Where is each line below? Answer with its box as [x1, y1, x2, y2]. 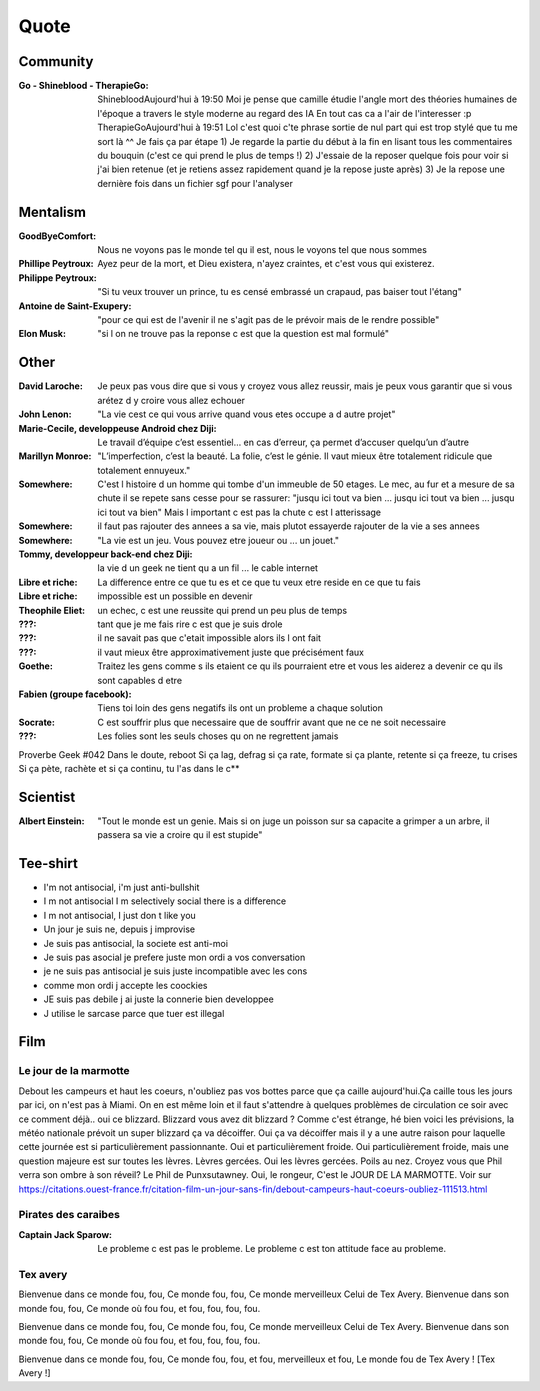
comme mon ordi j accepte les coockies [43, 979, 208, 991]
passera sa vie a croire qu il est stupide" [97, 829, 263, 841]
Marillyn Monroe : [18, 450, 92, 462]
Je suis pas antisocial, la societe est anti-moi [43, 937, 229, 949]
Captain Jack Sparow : [18, 1228, 113, 1240]
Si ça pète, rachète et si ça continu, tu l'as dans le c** [18, 762, 240, 774]
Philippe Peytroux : [18, 271, 97, 284]
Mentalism [18, 203, 87, 220]
